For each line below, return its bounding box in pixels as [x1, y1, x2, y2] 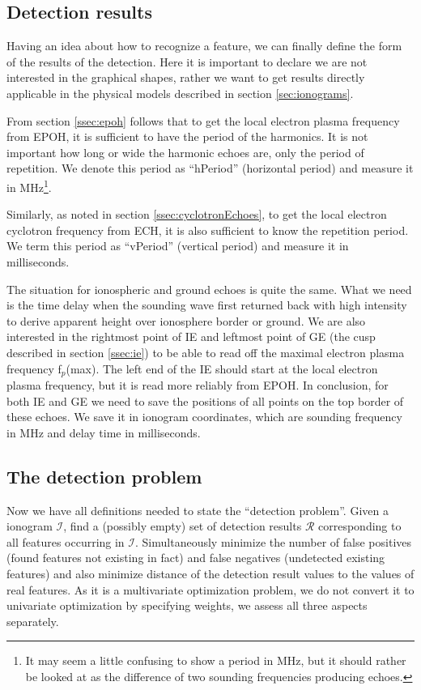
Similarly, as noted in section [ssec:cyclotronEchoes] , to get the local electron [6, 206, 387, 223]
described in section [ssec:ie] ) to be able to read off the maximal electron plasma [6, 343, 405, 360]
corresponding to [318, 517, 402, 535]
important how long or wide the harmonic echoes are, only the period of [6, 143, 364, 160]
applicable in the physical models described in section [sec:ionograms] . [6, 84, 354, 101]
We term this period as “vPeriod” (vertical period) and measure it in [6, 237, 349, 254]
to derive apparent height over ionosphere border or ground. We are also [6, 312, 366, 329]
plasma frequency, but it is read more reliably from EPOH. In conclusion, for [6, 377, 389, 393]
